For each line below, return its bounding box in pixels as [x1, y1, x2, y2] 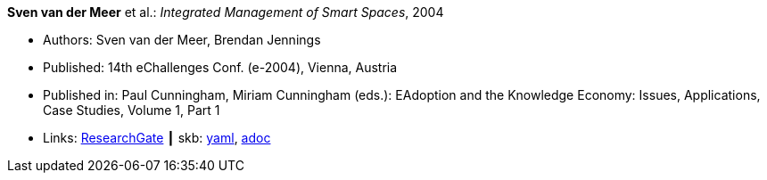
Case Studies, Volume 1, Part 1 [43, 102, 220, 118]
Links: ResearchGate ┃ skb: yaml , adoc [43, 130, 271, 145]
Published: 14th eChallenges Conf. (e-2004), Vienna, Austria [43, 60, 398, 75]
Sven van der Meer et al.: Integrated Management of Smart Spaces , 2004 [7, 4, 444, 20]
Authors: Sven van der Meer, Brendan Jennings [43, 32, 321, 47]
